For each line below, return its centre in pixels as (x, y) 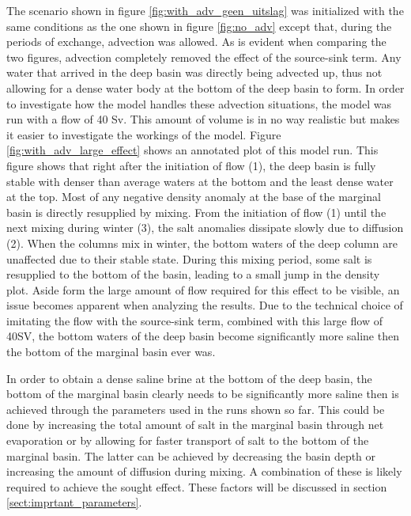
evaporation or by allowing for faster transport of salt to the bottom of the (188, 440)
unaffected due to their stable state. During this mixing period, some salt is (189, 258)
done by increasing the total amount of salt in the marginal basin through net (195, 425)
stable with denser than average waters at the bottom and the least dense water (200, 181)
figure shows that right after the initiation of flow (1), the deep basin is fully (191, 165)
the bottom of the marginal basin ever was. (111, 352)
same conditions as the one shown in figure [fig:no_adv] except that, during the (199, 26)
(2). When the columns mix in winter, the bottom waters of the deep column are (202, 243)
